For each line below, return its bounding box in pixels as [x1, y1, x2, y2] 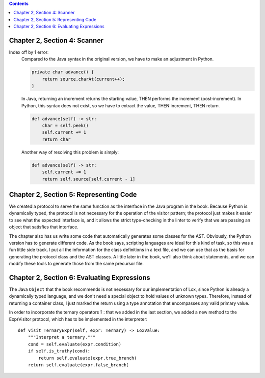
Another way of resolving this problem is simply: [21, 149, 119, 155]
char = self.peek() [42, 123, 89, 128]
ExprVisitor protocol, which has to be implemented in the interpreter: [9, 316, 148, 322]
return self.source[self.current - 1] [42, 176, 135, 182]
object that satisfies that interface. [9, 224, 79, 230]
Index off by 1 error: [9, 49, 49, 55]
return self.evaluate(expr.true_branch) [38, 355, 137, 361]
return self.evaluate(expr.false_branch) [27, 362, 130, 368]
